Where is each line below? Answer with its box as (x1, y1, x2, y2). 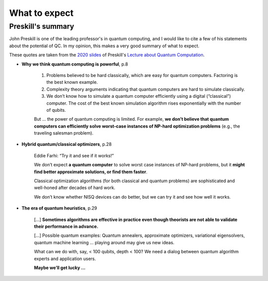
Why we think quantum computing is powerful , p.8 (21, 61, 129, 67)
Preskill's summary (9, 22, 74, 31)
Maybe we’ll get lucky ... (34, 265, 86, 271)
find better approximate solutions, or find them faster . (34, 169, 147, 175)
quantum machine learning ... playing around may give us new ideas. (34, 239, 175, 245)
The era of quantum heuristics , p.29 (21, 205, 97, 211)
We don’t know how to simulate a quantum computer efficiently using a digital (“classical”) (46, 93, 231, 99)
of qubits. (46, 107, 67, 113)
